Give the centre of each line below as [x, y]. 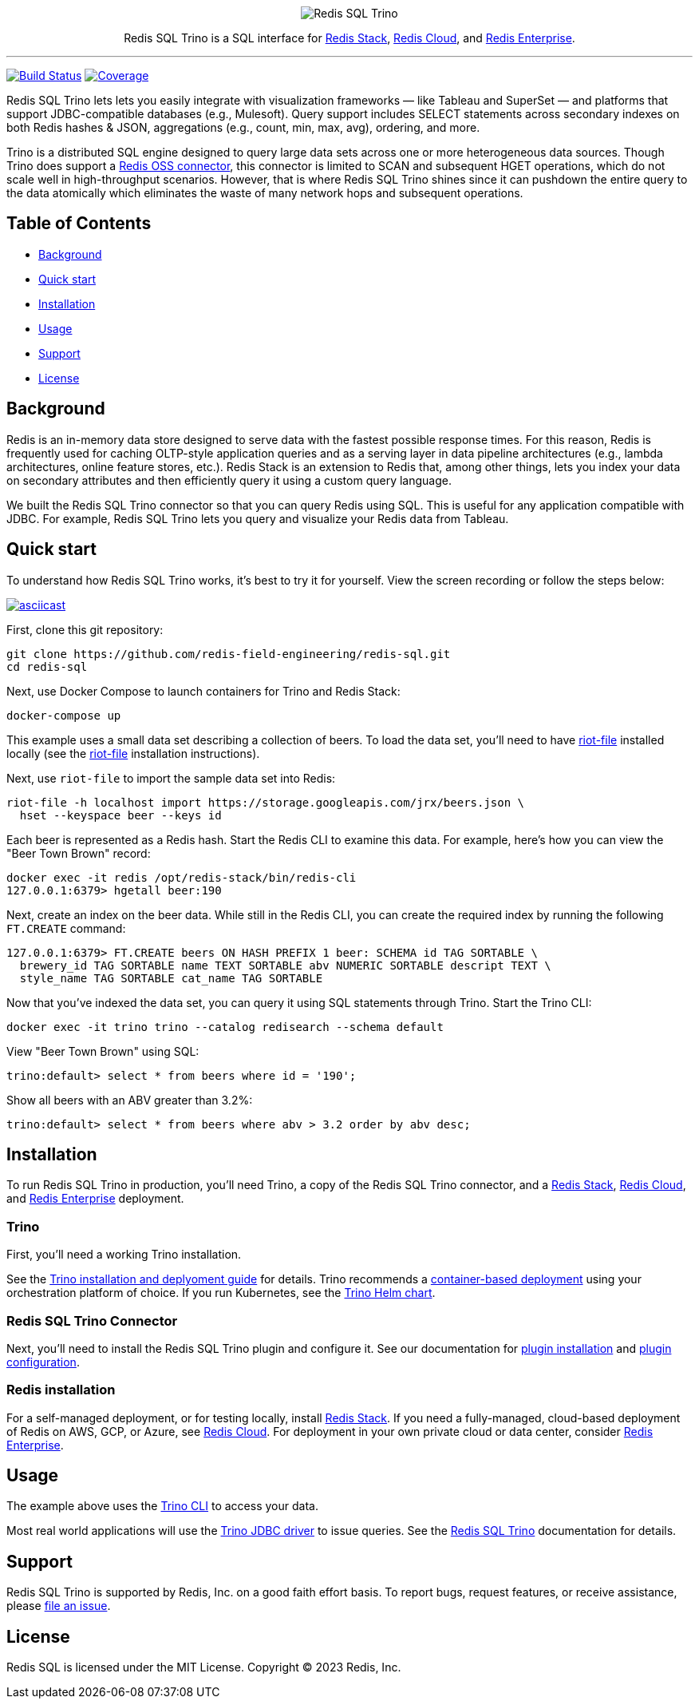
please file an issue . [59, 1606]
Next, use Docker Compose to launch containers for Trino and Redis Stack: [203, 691]
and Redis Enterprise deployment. [95, 1199]
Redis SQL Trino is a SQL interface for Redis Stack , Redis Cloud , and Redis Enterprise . [349, 38]
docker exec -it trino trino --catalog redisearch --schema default [225, 1027]
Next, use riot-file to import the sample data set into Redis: [171, 778]
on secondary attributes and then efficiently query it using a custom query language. [229, 480]
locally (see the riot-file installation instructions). [133, 753]
